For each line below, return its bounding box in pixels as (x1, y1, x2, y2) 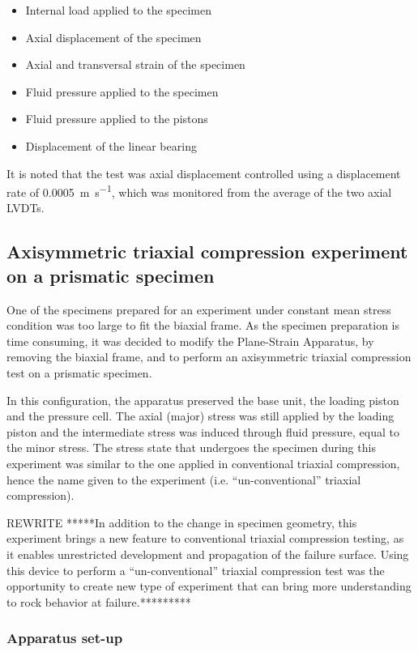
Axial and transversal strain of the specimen (25, 56, 245, 73)
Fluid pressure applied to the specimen (25, 83, 219, 100)
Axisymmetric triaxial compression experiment (6, 239, 408, 264)
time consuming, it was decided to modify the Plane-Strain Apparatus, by (6, 332, 374, 349)
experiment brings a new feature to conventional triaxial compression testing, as (6, 530, 404, 547)
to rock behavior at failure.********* (6, 593, 191, 610)
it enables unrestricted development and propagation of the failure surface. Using (6, 545, 409, 562)
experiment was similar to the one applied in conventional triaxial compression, (6, 454, 400, 471)
